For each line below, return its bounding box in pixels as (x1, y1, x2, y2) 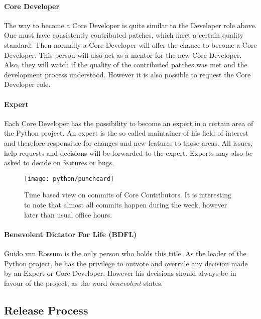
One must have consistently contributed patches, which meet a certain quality (4, 30, 244, 40)
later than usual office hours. (24, 209, 112, 220)
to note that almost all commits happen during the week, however (24, 199, 227, 209)
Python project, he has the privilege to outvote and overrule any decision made (4, 258, 248, 268)
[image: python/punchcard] (24, 175, 114, 182)
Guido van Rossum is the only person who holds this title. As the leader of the (4, 248, 246, 258)
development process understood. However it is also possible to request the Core (4, 69, 251, 79)
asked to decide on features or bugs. (4, 157, 114, 168)
